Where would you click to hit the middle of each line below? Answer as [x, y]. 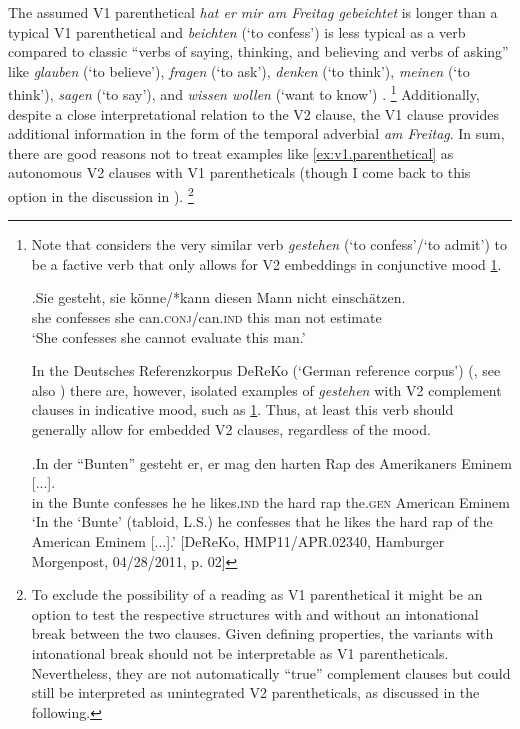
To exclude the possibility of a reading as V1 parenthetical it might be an [257, 594]
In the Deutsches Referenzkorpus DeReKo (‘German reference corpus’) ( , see [266, 370]
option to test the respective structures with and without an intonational [255, 613]
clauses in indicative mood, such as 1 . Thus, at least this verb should [242, 409]
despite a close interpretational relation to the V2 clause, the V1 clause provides [253, 113]
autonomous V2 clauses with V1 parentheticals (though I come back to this [239, 172]
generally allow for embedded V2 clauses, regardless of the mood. [231, 429]
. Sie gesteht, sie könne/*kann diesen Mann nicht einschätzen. [218, 297]
